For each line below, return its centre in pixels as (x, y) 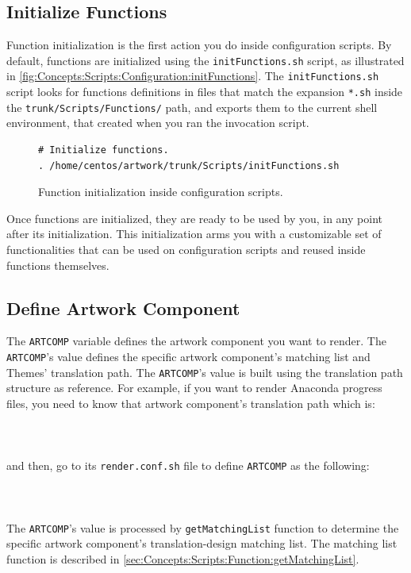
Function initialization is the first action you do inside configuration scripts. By (199, 45)
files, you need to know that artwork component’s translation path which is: (191, 403)
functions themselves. (58, 265)
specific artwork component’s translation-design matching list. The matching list (202, 543)
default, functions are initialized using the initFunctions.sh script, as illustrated (205, 60)
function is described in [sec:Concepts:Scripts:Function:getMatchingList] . (183, 559)
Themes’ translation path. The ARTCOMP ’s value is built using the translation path (205, 372)
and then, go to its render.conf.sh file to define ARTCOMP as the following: (188, 465)
